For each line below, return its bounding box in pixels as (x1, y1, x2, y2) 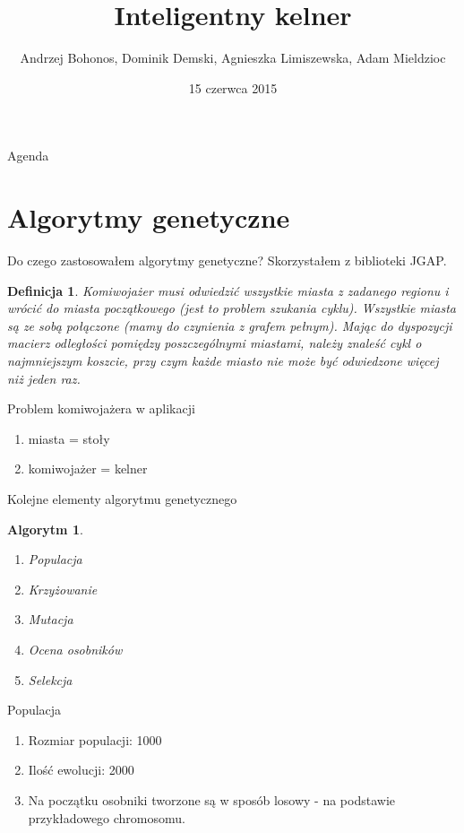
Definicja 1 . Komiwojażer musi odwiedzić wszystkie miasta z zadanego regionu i (7, 281, 449, 299)
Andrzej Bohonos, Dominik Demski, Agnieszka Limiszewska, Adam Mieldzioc (20, 48, 446, 67)
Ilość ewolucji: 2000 (28, 760, 134, 779)
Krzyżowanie (28, 579, 98, 598)
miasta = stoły (28, 429, 110, 447)
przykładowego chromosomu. (28, 808, 185, 827)
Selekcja (28, 670, 73, 689)
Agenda (7, 146, 49, 165)
